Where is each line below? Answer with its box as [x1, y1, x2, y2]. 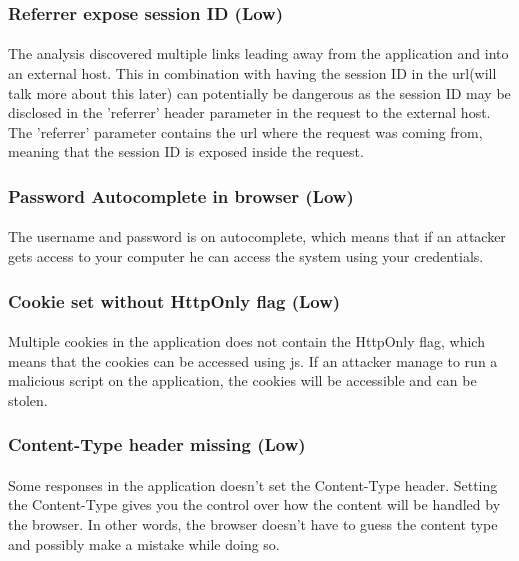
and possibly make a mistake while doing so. [8, 533, 280, 554]
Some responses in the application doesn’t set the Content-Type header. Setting [8, 474, 498, 495]
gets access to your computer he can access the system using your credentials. [8, 246, 484, 267]
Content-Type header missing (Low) [8, 432, 306, 457]
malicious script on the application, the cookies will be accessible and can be [8, 370, 477, 391]
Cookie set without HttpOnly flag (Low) [8, 288, 341, 313]
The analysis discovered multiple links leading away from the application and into [8, 43, 509, 64]
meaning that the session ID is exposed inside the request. [8, 141, 364, 162]
